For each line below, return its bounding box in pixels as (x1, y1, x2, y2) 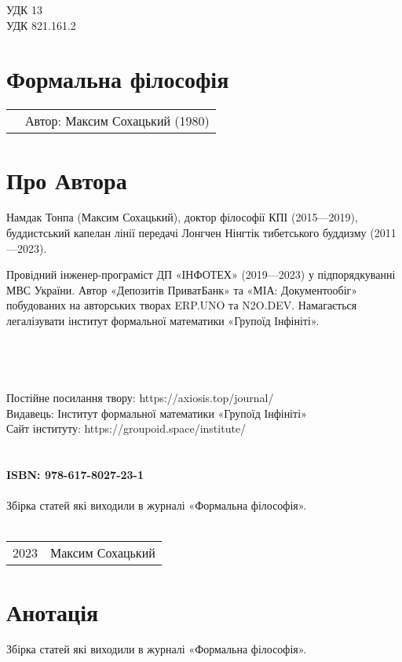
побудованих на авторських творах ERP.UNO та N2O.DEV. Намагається (6, 297, 357, 313)
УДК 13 (6, 2, 43, 17)
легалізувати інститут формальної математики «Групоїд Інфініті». (6, 313, 320, 328)
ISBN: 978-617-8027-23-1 (6, 466, 144, 482)
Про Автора (6, 163, 127, 196)
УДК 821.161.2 (6, 16, 76, 33)
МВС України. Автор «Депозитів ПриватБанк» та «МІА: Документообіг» (6, 281, 358, 298)
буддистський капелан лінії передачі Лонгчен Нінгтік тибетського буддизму (6, 225, 367, 241)
